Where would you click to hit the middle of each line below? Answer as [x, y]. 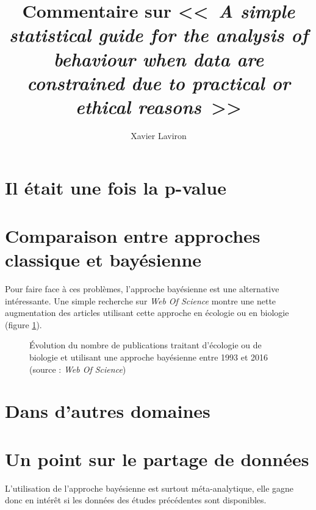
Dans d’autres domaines [108, 411]
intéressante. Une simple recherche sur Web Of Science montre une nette [141, 300]
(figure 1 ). [23, 324]
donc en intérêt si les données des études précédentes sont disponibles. [136, 500]
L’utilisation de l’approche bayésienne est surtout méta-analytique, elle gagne [149, 488]
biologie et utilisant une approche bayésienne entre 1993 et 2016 [149, 357]
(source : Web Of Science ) [78, 369]
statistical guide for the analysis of [159, 35]
